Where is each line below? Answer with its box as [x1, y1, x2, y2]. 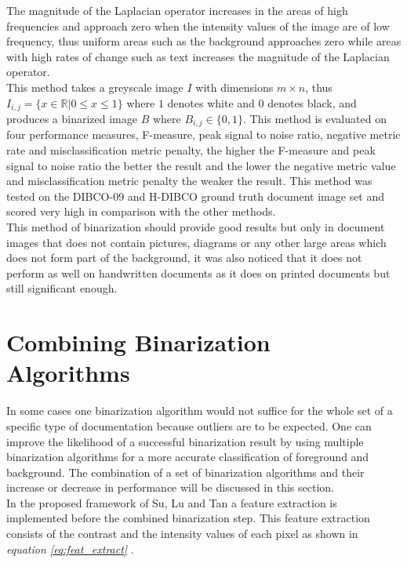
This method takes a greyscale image [6, 78, 184, 95]
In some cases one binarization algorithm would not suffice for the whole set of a [6, 402, 393, 419]
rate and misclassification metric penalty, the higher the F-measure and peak [6, 142, 376, 158]
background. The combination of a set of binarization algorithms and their [6, 463, 365, 480]
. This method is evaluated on [243, 111, 387, 127]
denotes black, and [267, 94, 357, 111]
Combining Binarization [6, 326, 271, 358]
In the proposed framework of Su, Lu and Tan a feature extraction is [6, 494, 337, 510]
